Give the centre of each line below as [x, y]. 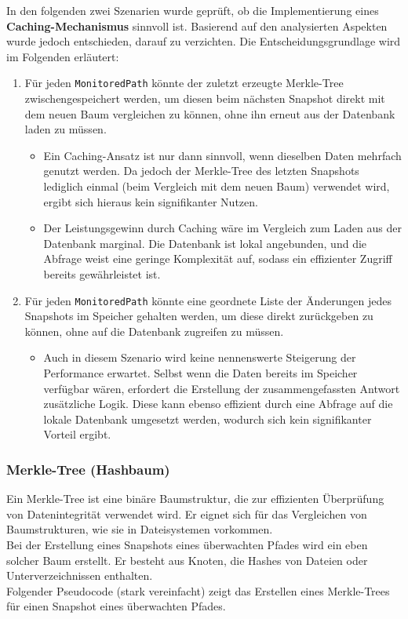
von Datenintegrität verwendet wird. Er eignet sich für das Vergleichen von [187, 513]
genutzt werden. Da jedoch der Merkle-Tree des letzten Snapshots [201, 171]
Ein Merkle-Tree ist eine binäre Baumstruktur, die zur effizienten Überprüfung [195, 499]
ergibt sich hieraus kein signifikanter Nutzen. [151, 201]
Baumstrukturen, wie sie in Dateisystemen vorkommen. [140, 529]
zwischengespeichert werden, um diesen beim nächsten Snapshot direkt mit [205, 98]
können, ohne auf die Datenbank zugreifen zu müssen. [154, 331]
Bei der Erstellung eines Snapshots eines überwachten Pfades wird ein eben [187, 544]
